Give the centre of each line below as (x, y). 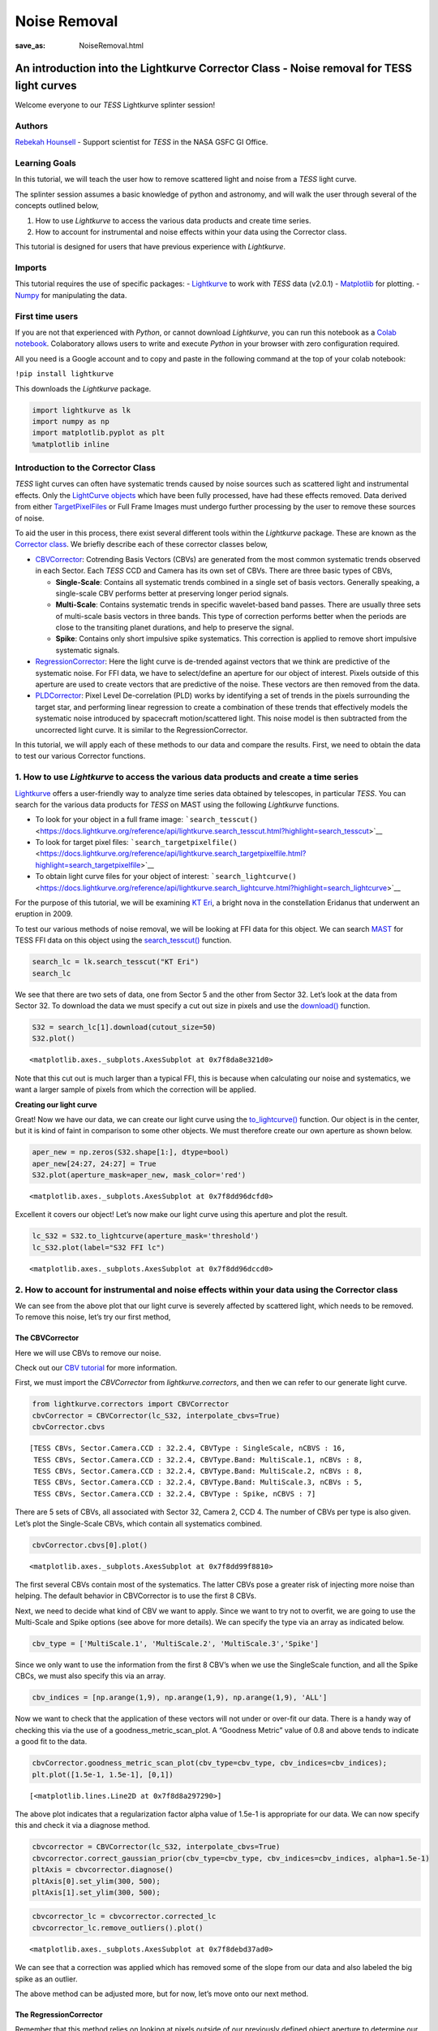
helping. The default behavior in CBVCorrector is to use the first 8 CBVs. (136, 1596)
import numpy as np (71, 421)
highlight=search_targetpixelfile (88, 864)
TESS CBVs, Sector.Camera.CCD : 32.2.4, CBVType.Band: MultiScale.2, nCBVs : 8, (198, 1471)
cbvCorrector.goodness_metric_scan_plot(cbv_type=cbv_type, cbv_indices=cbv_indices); (210, 1763)
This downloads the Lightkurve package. (83, 388)
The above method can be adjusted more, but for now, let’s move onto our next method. (161, 1994)
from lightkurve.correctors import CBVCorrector (131, 1404)
